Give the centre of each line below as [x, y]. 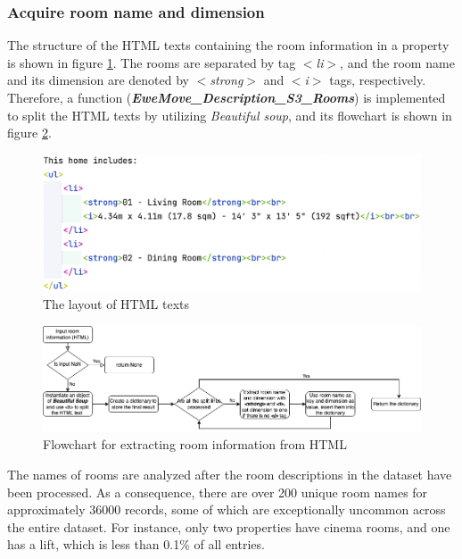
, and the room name [397, 62]
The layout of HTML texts [116, 303]
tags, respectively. [378, 80]
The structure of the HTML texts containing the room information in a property [228, 45]
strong [227, 80]
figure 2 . [29, 133]
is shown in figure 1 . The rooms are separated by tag [152, 62]
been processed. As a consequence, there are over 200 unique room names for [218, 492]
